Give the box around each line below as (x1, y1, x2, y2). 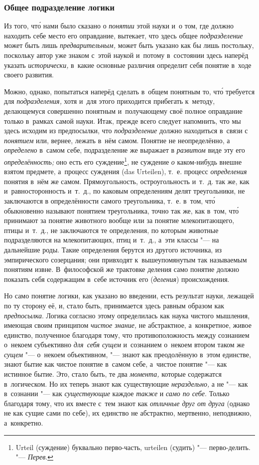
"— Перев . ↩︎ (15, 452, 53, 462)
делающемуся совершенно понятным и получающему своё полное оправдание (4, 105, 243, 116)
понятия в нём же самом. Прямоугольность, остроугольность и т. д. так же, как (4, 176, 250, 186)
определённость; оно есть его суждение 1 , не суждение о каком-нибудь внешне (4, 155, 242, 167)
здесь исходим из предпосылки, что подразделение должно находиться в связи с (4, 125, 248, 136)
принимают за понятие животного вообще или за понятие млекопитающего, (4, 215, 235, 226)
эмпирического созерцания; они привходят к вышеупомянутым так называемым (4, 254, 247, 264)
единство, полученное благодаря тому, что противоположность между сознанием (4, 329, 250, 340)
